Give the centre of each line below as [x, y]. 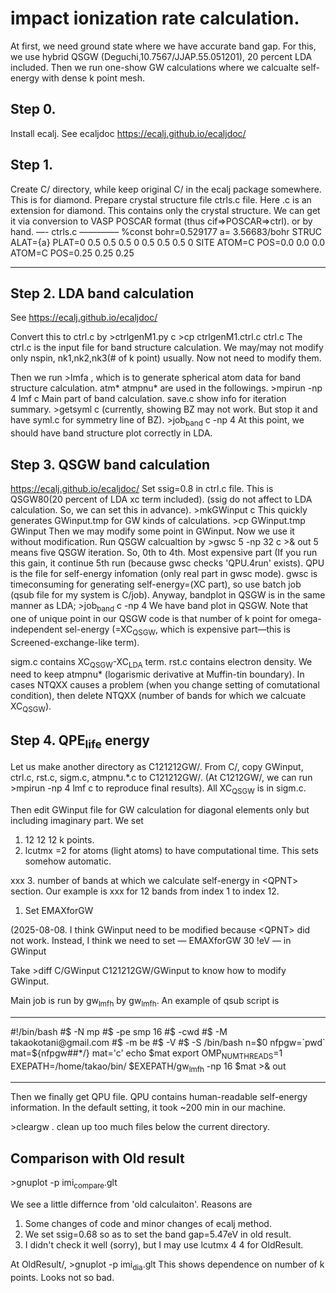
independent [36, 629]
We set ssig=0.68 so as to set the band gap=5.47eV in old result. [158, 1234]
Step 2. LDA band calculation [102, 293]
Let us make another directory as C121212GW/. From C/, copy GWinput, [157, 767]
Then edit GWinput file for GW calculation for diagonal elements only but [160, 809]
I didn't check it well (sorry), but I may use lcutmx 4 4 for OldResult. [164, 1244]
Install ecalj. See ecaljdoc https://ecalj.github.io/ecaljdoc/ [128, 133]
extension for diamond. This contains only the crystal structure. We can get [165, 210]
